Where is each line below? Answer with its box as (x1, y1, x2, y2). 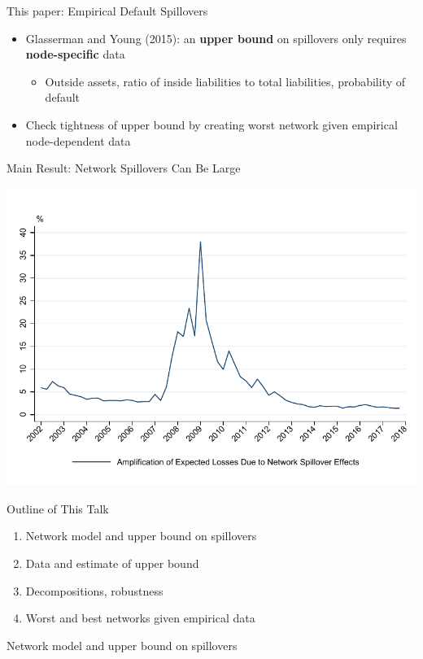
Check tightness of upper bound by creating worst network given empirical (25, 116, 398, 133)
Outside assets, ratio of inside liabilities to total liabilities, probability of (45, 72, 406, 89)
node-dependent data (25, 132, 131, 149)
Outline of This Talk (7, 500, 109, 517)
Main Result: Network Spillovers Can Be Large (7, 159, 241, 177)
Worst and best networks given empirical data (25, 609, 255, 626)
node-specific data (25, 46, 125, 63)
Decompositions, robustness (25, 582, 164, 599)
